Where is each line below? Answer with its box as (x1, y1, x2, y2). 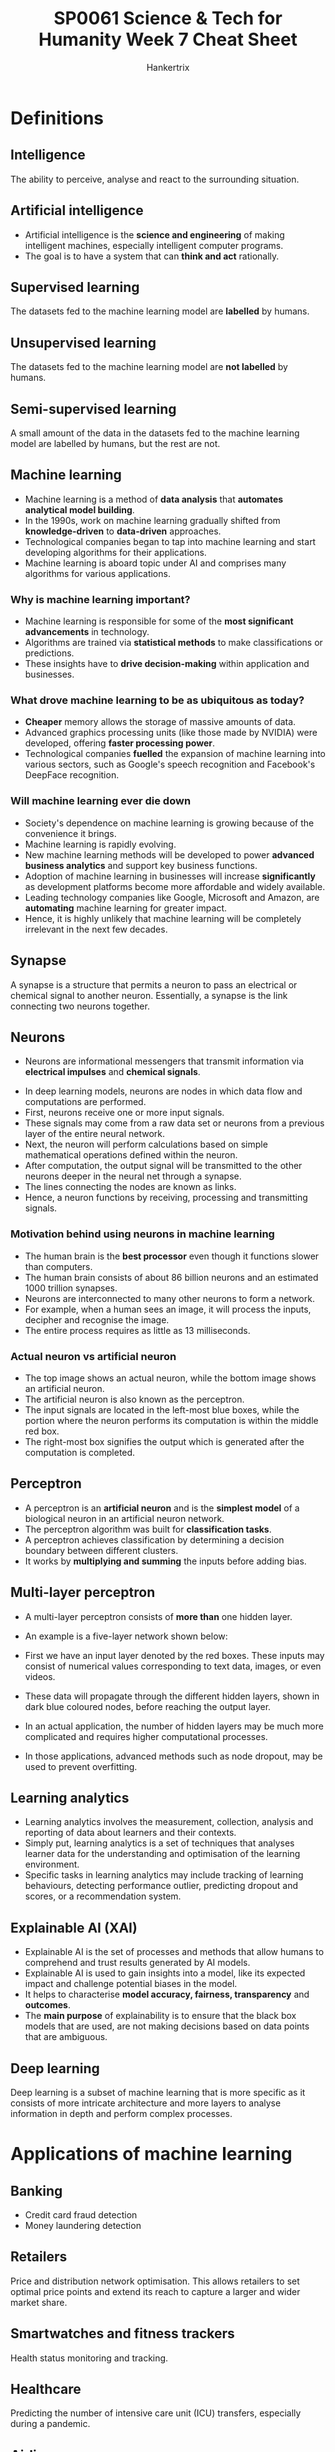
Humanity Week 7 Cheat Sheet (38, 28, 298, 51)
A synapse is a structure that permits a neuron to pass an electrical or (10, 978, 298, 991)
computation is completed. (24, 1446, 136, 1458)
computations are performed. (24, 1096, 147, 1108)
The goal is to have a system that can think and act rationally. (24, 250, 280, 262)
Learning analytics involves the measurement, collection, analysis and (24, 1816, 314, 1828)
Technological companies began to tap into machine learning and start (24, 535, 317, 547)
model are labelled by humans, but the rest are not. (10, 438, 221, 449)
